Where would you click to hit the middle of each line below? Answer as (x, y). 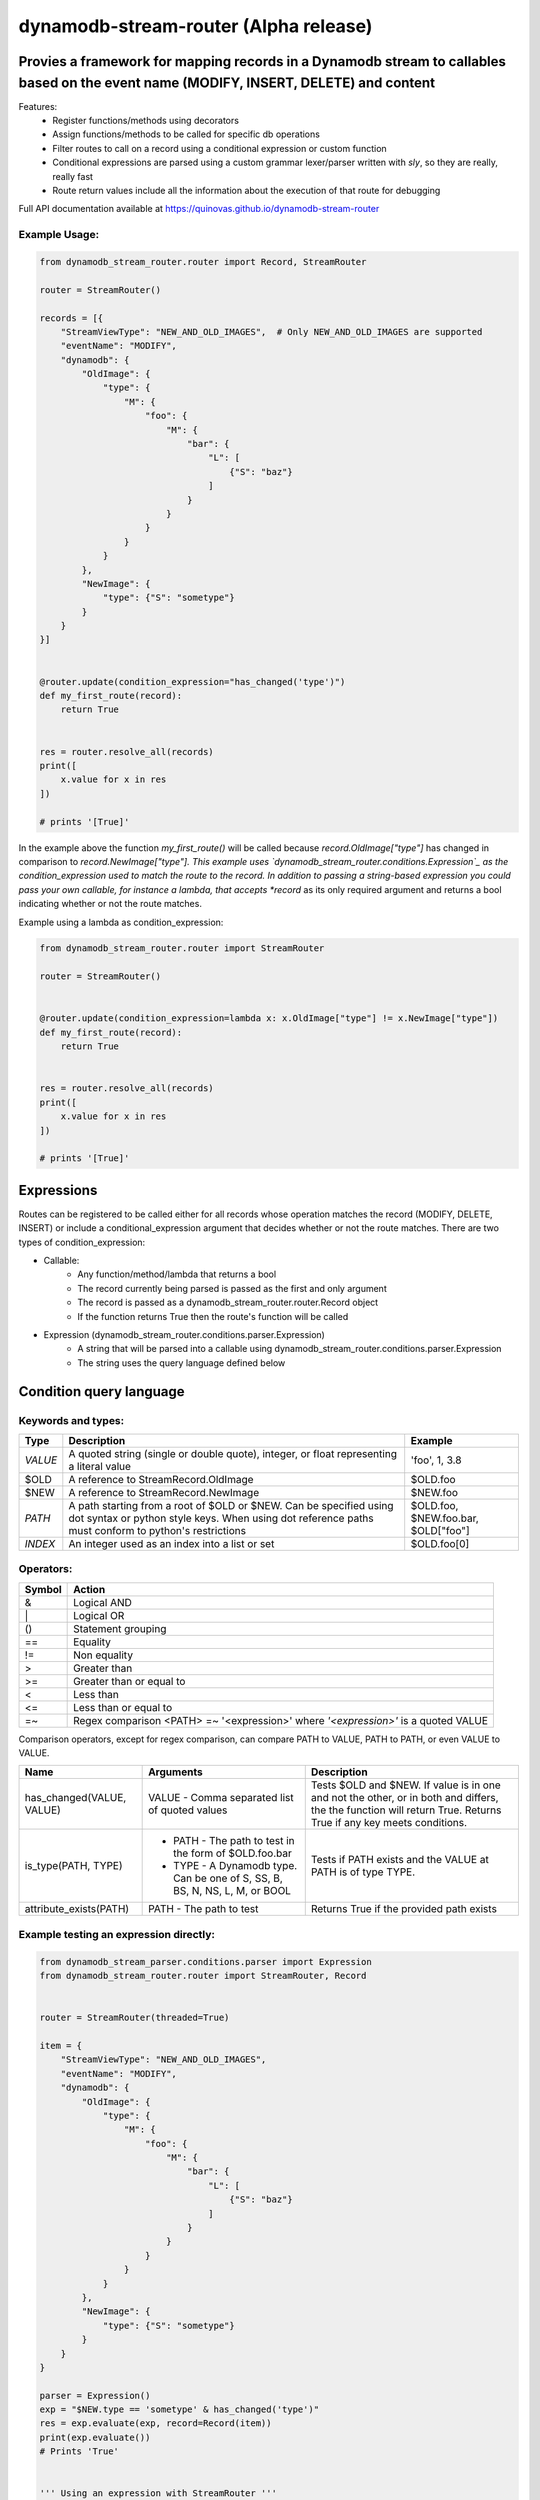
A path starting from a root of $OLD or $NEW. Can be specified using (231, 1505)
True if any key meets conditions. (389, 1823)
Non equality (103, 1655)
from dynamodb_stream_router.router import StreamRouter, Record (203, 1975)
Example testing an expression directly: (116, 1934)
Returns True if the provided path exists (403, 1909)
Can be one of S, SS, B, (228, 1878)
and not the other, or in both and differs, (404, 1798)
